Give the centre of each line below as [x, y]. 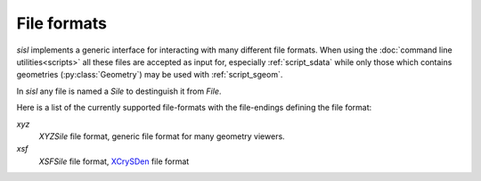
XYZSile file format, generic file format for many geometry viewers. [162, 136]
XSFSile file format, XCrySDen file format [114, 161]
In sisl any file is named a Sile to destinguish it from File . [119, 91]
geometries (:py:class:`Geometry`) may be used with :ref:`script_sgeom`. [150, 75]
